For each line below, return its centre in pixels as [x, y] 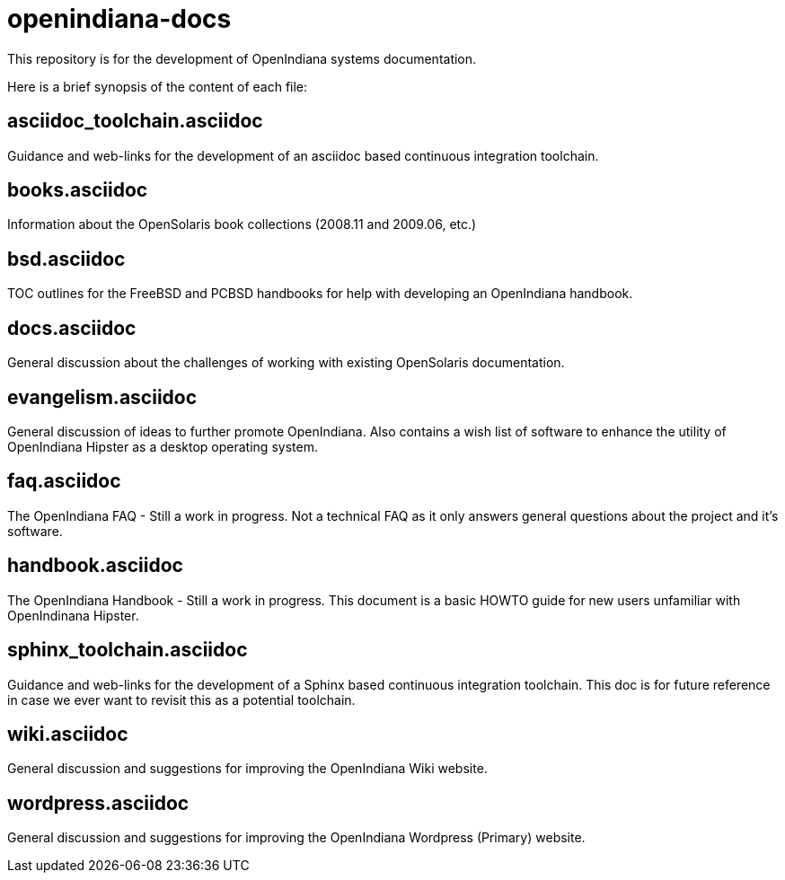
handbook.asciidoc [95, 566]
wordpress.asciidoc [98, 803]
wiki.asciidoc [68, 734]
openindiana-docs [119, 19]
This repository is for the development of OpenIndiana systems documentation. [242, 58]
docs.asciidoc [72, 328]
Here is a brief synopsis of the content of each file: [158, 86]
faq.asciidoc [64, 481]
